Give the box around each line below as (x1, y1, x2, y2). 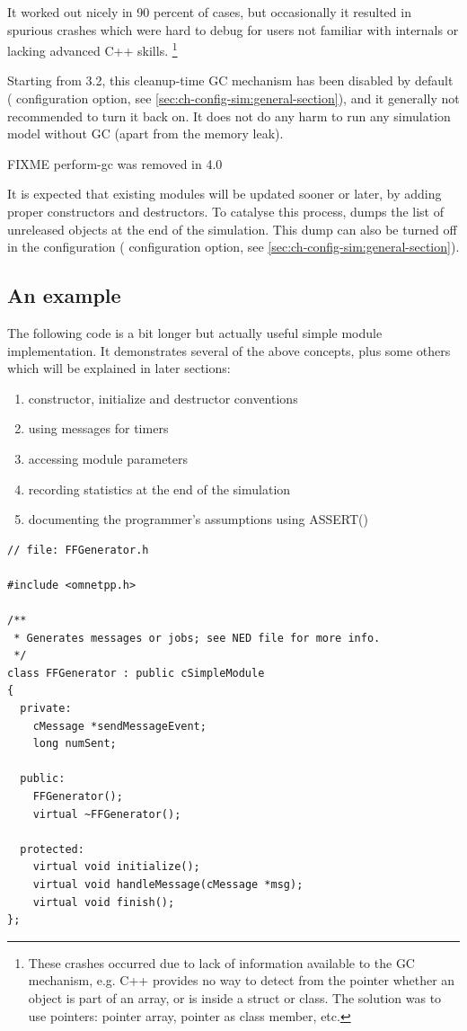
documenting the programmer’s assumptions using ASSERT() (28, 510, 368, 529)
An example (7, 281, 121, 309)
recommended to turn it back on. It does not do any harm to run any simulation (7, 106, 451, 125)
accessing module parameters (28, 449, 189, 467)
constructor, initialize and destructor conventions (28, 388, 298, 407)
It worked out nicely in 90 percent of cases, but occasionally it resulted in (7, 3, 411, 21)
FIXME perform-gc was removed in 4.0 (7, 154, 223, 173)
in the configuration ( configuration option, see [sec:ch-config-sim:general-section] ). (7, 237, 460, 256)
